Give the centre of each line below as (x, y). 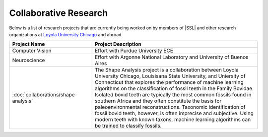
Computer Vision (32, 51)
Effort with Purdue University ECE (134, 51)
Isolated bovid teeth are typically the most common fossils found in (173, 95)
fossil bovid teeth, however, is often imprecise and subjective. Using (174, 113)
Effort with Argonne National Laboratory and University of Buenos (171, 57)
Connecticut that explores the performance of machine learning (169, 82)
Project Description (118, 44)
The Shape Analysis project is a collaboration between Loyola (167, 70)
